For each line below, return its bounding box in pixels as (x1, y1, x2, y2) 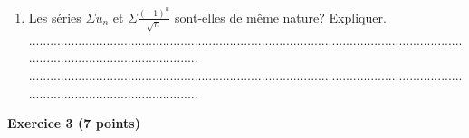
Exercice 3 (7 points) (7, 114, 140, 133)
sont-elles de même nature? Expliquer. (175, 7, 387, 26)
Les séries (28, 7, 81, 26)
